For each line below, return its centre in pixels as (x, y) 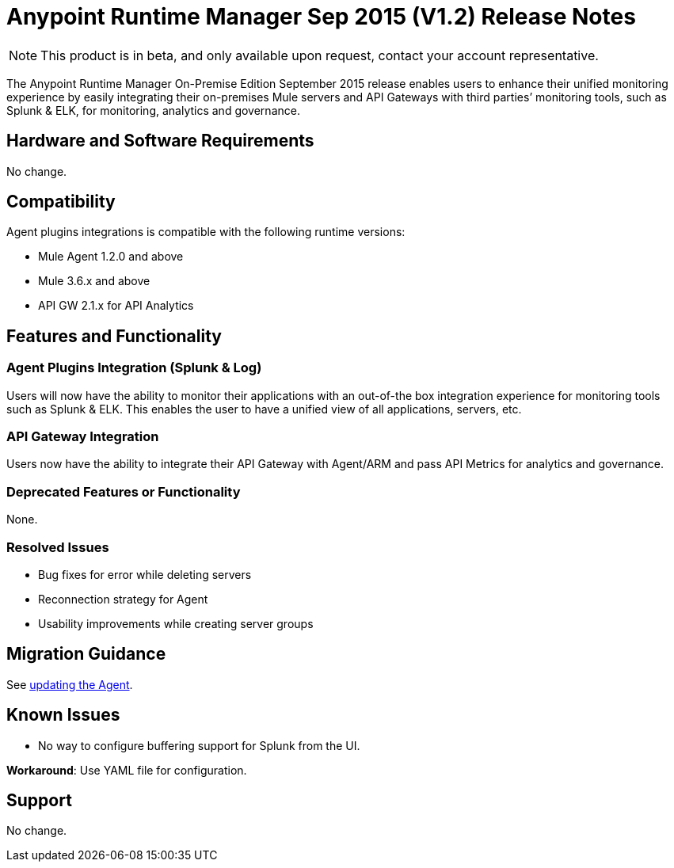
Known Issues (63, 715)
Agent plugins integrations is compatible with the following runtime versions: (206, 232)
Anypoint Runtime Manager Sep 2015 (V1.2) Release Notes (321, 17)
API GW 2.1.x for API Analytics (116, 306)
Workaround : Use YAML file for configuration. (127, 770)
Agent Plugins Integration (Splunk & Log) (134, 368)
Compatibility (61, 202)
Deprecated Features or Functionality (124, 491)
